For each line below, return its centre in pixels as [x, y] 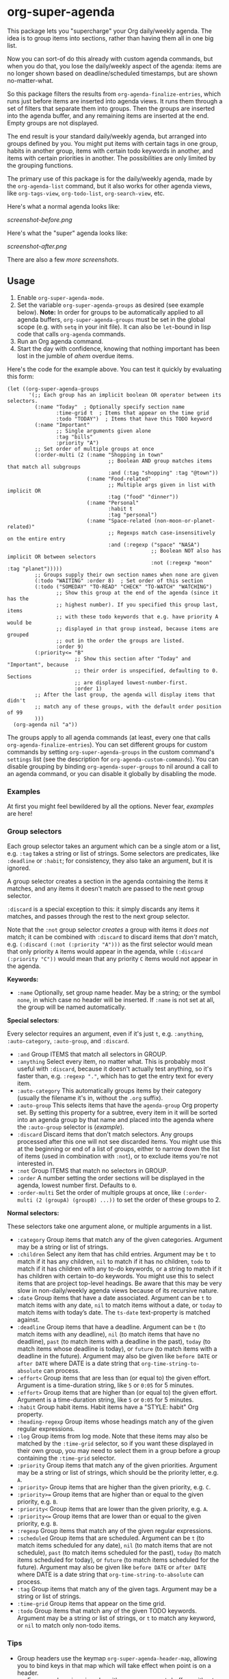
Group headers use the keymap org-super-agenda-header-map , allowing [117, 1658]
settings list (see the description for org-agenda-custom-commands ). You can [113, 759]
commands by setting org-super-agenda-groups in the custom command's [111, 751]
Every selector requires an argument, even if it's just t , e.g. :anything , [105, 1034]
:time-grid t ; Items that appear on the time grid [133, 413]
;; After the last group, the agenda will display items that [125, 695]
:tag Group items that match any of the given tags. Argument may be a [117, 1589]
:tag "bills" [75, 437]
